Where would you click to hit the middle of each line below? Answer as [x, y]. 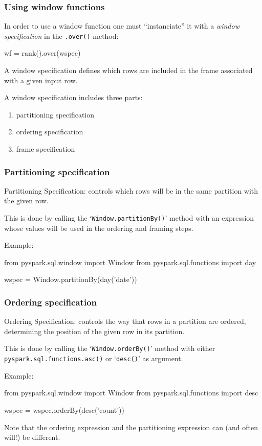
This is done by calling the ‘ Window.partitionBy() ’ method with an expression [129, 218]
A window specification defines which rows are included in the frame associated [128, 70]
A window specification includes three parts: [73, 97]
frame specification [46, 149]
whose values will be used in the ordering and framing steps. [99, 228]
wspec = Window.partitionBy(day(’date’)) [71, 279]
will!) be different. [32, 437]
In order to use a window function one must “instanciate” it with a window [122, 26]
